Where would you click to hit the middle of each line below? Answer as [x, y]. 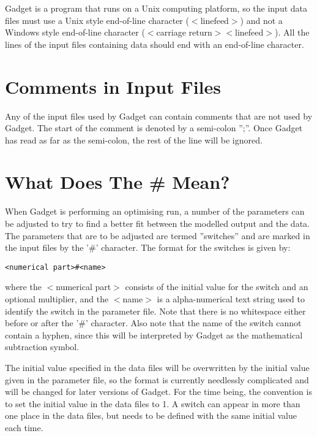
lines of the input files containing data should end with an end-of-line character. [155, 44]
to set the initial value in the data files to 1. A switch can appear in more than [153, 403]
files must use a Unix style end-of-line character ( [97, 20]
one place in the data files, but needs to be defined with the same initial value [151, 415]
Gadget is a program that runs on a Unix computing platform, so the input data [156, 8]
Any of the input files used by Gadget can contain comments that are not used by [159, 116]
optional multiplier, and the [57, 299]
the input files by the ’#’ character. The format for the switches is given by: [148, 247]
